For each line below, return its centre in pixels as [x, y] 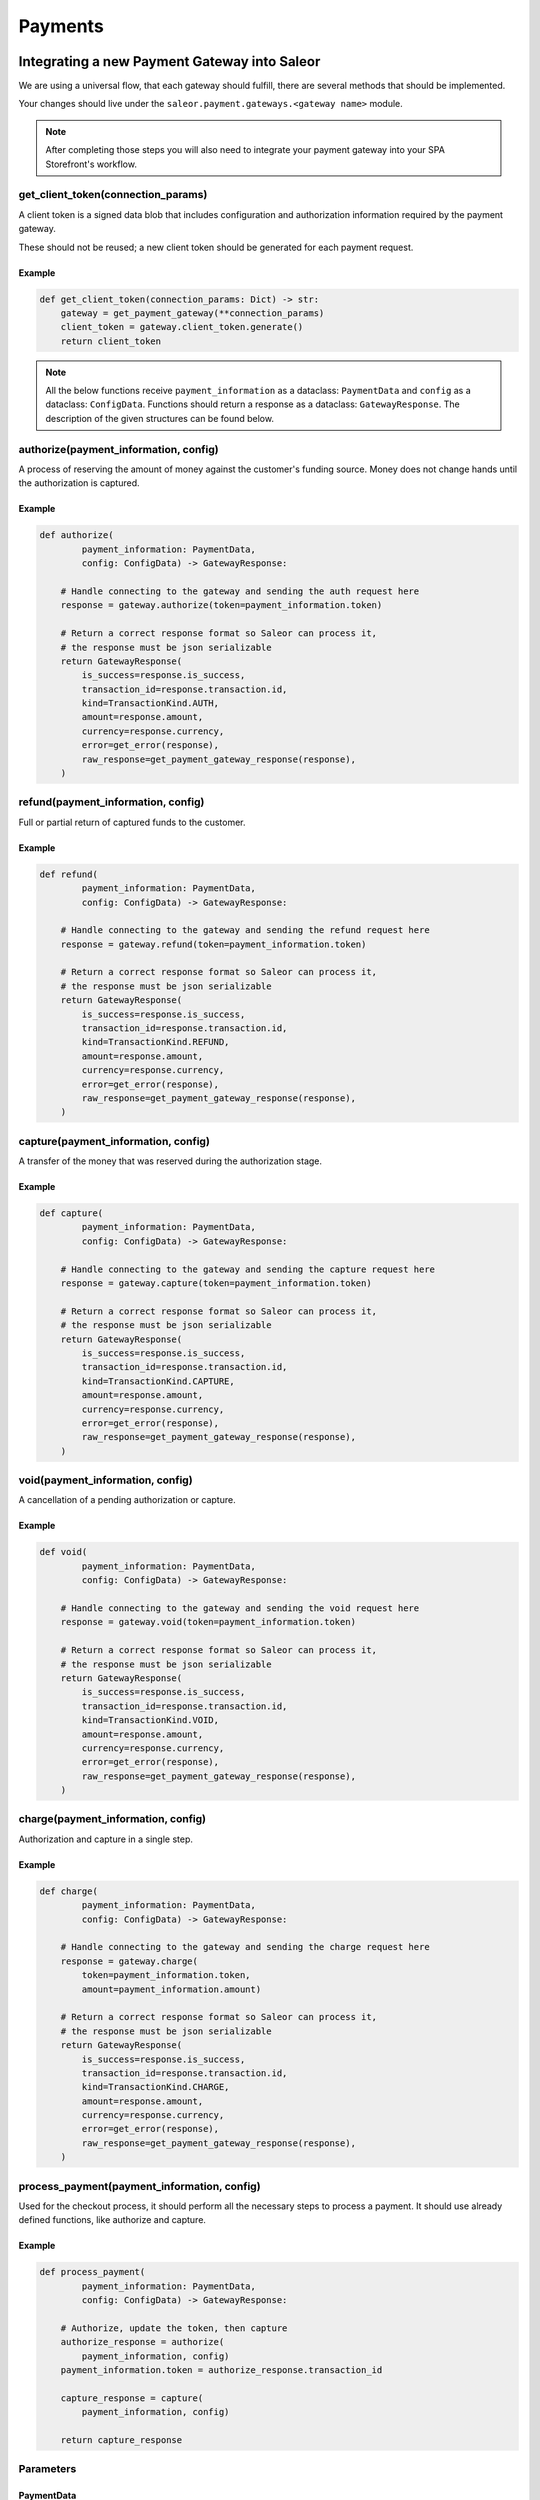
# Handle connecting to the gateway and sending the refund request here [245, 930]
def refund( [69, 874]
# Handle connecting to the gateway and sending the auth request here [240, 591]
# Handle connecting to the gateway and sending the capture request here [247, 1269]
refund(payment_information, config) [111, 802]
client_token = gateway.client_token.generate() [182, 327]
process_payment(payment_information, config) [139, 2186]
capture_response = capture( [132, 2398]
